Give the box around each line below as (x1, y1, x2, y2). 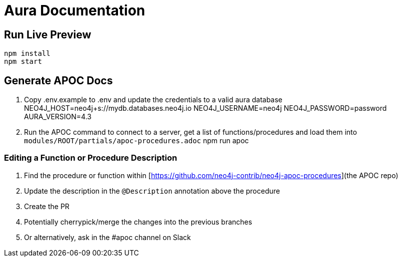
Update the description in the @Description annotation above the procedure (24, 186, 280, 195)
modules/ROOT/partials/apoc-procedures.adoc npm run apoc (24, 136, 249, 145)
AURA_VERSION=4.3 (24, 112, 91, 121)
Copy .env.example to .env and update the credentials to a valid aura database (24, 95, 282, 104)
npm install (4, 49, 50, 58)
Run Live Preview (4, 28, 91, 41)
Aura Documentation (4, 2, 145, 19)
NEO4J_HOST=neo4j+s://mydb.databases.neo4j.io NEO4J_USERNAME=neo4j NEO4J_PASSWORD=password (24, 104, 387, 113)
